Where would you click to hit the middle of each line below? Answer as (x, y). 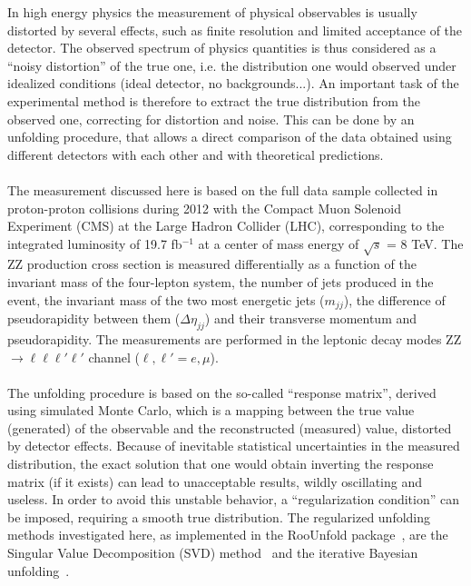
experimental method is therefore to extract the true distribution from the (214, 100)
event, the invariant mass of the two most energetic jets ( (166, 299)
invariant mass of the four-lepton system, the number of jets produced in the (221, 282)
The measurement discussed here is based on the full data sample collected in (223, 189)
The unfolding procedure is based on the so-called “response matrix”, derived (222, 392)
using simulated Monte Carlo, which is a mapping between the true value (211, 410)
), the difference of (394, 299)
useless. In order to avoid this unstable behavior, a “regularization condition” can (233, 499)
